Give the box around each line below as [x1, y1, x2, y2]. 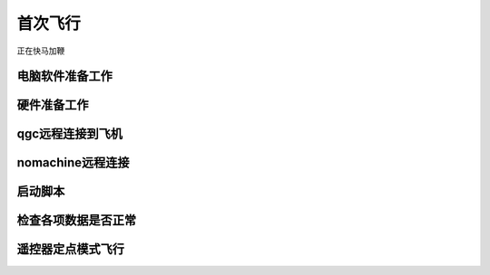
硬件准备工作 [16, 98, 89, 113]
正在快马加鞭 [16, 45, 65, 56]
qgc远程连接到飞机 [16, 127, 122, 142]
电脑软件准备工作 [16, 69, 113, 84]
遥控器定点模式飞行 [16, 242, 124, 257]
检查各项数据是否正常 [16, 213, 136, 228]
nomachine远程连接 [16, 155, 131, 171]
